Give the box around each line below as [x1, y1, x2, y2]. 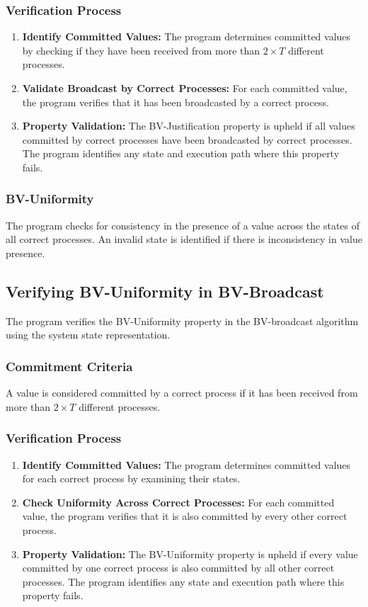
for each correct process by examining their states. [22, 471, 241, 486]
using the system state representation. [6, 327, 171, 342]
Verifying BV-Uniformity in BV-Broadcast [6, 280, 324, 302]
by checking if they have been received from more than [22, 42, 260, 57]
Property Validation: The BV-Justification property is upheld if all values [22, 118, 355, 133]
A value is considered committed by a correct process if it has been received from [6, 385, 358, 400]
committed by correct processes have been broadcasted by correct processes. [22, 132, 352, 147]
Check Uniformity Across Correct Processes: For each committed [22, 494, 335, 509]
